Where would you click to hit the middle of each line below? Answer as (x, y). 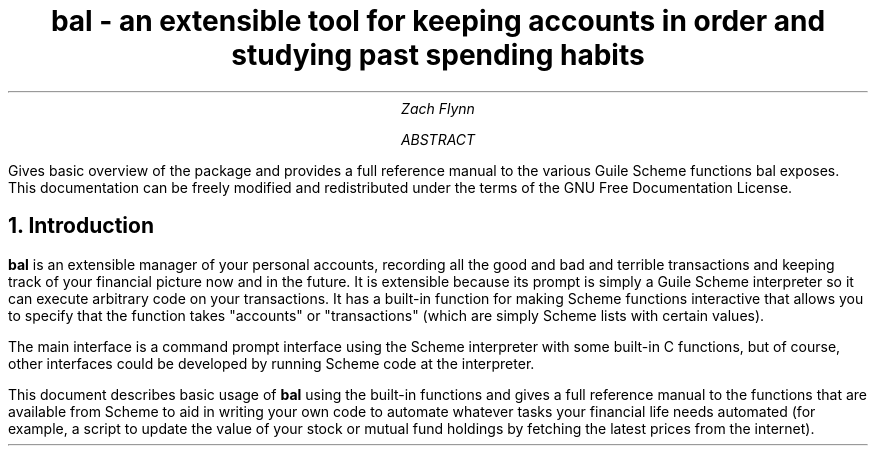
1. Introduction (81, 226)
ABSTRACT (438, 139)
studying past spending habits (438, 55)
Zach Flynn (438, 108)
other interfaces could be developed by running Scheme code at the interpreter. (271, 363)
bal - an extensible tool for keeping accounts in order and (438, 21)
